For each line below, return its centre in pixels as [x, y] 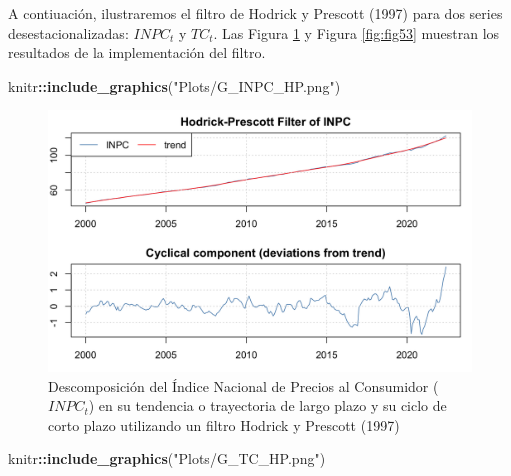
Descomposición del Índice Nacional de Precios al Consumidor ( [243, 385]
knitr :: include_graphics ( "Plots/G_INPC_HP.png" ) [174, 85]
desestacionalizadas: [68, 32]
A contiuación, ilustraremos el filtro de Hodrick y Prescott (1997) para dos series [255, 13]
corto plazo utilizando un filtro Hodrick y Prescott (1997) [224, 424]
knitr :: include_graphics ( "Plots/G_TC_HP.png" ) [167, 458]
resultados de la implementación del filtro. [137, 52]
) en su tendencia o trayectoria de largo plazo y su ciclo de [267, 405]
